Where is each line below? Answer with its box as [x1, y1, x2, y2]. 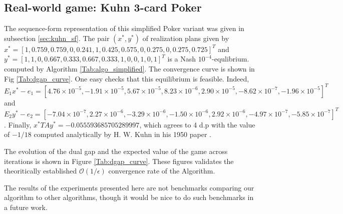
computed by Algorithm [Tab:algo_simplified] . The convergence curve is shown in [4, 63, 255, 73]
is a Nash [167, 53, 196, 64]
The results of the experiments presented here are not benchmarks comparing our [4, 182, 254, 192]
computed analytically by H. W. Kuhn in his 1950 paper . [34, 129, 211, 139]
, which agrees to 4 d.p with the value [139, 119, 255, 129]
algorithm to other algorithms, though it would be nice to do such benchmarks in [4, 192, 254, 202]
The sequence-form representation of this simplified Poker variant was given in [4, 23, 244, 33]
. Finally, [4, 119, 32, 129]
